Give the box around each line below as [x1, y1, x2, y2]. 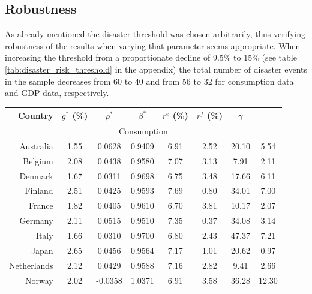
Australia [19, 139, 53, 152]
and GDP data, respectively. [5, 86, 109, 99]
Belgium [23, 154, 53, 167]
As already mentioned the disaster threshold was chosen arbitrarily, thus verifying [5, 28, 305, 40]
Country [18, 109, 53, 122]
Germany [19, 214, 53, 227]
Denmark [19, 169, 53, 182]
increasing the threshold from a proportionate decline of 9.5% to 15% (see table [5, 51, 297, 64]
